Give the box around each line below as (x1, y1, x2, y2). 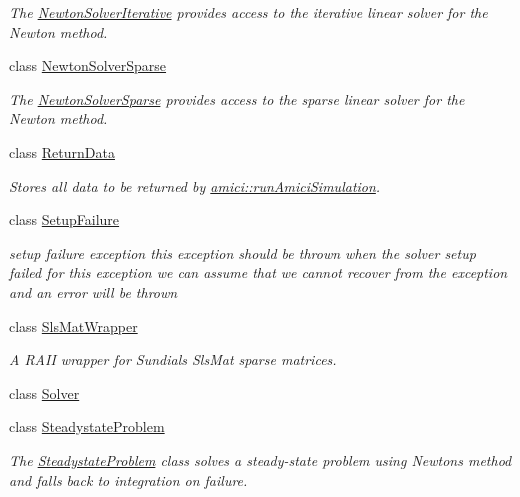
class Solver (9, 382, 80, 403)
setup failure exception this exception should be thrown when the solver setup (9, 242, 476, 263)
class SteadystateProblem (9, 416, 165, 437)
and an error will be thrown (9, 281, 178, 302)
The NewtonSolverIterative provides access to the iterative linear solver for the (9, 2, 488, 22)
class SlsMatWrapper (9, 315, 138, 336)
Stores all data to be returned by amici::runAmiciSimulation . (9, 175, 381, 196)
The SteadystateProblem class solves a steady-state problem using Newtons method (9, 449, 512, 470)
